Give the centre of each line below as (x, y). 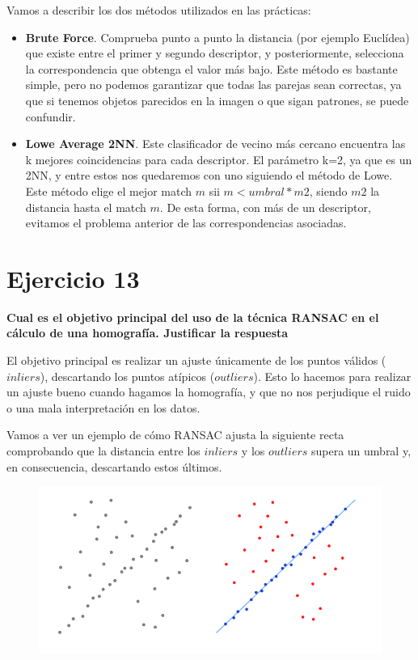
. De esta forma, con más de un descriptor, (265, 207)
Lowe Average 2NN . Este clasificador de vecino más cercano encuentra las (215, 144)
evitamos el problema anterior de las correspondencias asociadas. (186, 223)
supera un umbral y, (361, 451)
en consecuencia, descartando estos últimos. (114, 466)
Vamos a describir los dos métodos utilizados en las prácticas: (159, 10)
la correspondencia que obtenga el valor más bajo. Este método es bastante (211, 68)
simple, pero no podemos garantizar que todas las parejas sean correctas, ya (213, 85)
